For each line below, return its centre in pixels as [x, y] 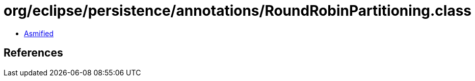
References [33, 53]
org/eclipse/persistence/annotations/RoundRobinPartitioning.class [238, 11]
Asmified [39, 33]
